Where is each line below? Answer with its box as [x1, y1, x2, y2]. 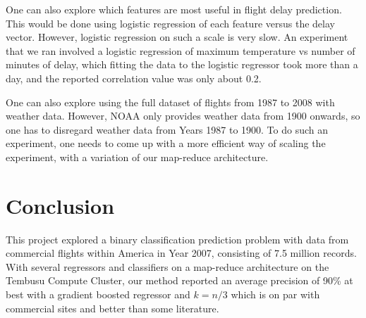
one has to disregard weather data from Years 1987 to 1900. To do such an [6, 122, 329, 136]
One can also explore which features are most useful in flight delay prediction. [6, 2, 342, 16]
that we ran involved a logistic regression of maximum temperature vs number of [6, 43, 355, 58]
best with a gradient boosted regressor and [6, 287, 190, 302]
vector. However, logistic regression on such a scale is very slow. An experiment [6, 30, 348, 44]
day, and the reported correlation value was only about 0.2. [6, 70, 262, 85]
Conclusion [6, 191, 115, 220]
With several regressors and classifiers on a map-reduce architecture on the [6, 259, 329, 274]
